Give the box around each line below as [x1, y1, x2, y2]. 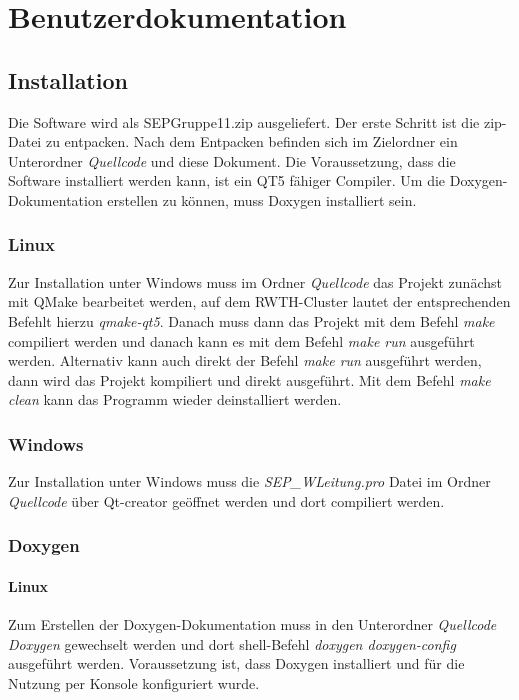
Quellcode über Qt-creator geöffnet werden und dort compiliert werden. [8, 490, 445, 511]
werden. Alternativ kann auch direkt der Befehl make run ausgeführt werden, [8, 350, 482, 371]
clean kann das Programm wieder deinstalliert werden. [8, 389, 342, 410]
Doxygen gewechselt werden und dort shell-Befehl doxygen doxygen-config [8, 633, 456, 654]
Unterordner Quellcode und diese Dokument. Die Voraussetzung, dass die [8, 150, 456, 171]
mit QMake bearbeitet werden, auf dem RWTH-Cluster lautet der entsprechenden [8, 291, 511, 312]
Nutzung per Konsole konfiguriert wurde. [8, 672, 260, 693]
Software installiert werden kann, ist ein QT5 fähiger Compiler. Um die [8, 170, 446, 191]
